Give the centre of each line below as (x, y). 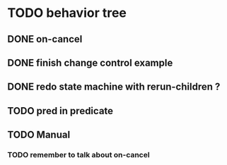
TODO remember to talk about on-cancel (78, 155)
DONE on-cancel (45, 39)
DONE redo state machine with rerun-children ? (114, 87)
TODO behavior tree (67, 13)
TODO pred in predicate (60, 111)
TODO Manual (39, 135)
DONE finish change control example (90, 62)
